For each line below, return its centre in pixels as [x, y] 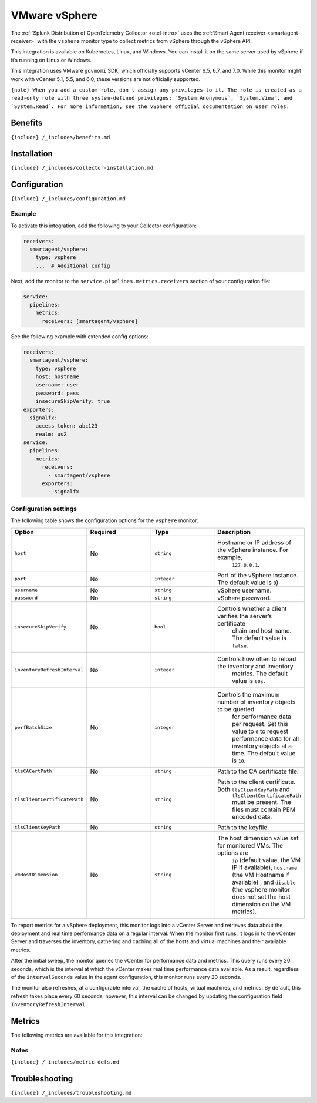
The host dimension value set [258, 838]
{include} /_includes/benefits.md [60, 137]
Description [234, 532]
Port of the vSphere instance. [258, 575]
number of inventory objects [257, 702]
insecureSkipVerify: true [73, 401]
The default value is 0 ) [248, 583]
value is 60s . [249, 681]
